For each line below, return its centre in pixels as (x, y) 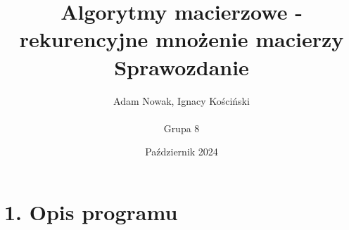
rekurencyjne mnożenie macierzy (182, 39)
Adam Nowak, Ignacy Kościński (182, 100)
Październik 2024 (182, 152)
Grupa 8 (182, 128)
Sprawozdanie (182, 66)
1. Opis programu (91, 211)
